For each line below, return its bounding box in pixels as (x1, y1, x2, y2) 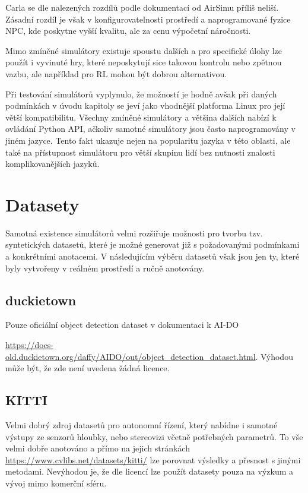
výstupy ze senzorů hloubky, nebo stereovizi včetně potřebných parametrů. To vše (5, 430, 303, 443)
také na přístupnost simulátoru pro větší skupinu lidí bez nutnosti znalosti (5, 146, 275, 158)
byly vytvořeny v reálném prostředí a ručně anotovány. (5, 261, 205, 274)
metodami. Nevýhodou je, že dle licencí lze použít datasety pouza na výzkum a (5, 465, 294, 478)
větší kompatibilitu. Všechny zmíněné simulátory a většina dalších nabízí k (5, 110, 277, 123)
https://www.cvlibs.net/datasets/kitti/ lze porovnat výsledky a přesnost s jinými (5, 453, 301, 466)
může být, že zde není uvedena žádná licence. (5, 362, 170, 374)
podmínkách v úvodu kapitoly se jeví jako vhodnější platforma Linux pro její (5, 99, 285, 112)
